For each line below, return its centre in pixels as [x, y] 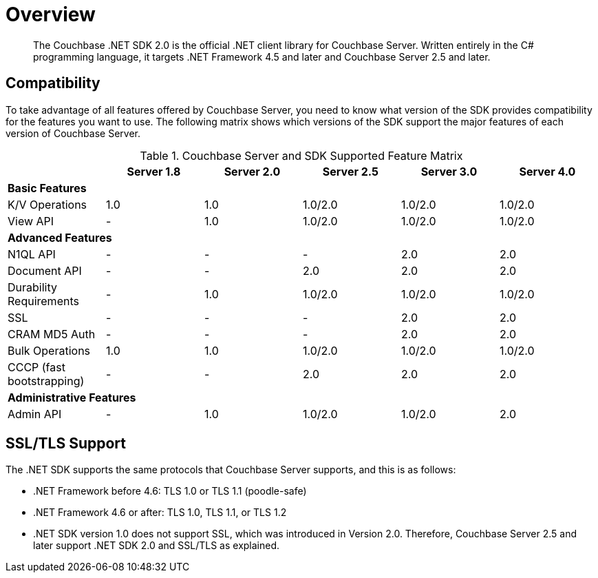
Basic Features [47, 188]
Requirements [43, 301]
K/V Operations [47, 204]
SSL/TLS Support [66, 444]
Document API [45, 270]
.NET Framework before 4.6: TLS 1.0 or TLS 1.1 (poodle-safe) [170, 491]
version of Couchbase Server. [73, 133]
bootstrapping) [46, 381]
